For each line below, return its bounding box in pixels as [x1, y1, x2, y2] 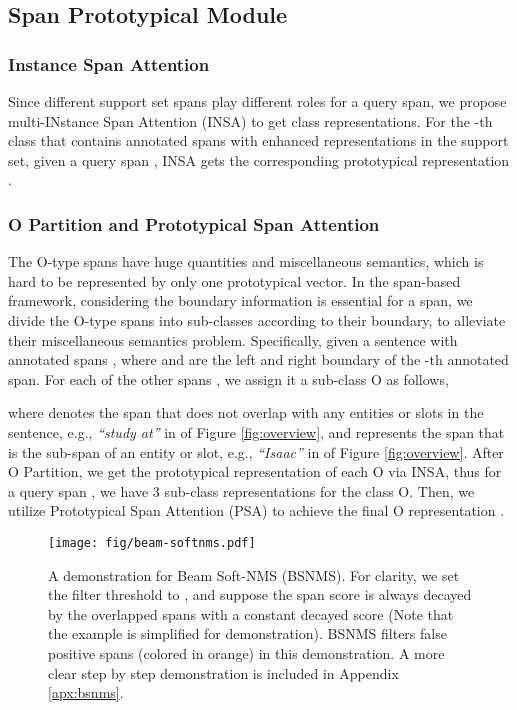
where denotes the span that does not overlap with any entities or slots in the [8, 402, 484, 423]
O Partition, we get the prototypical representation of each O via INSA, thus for [8, 461, 502, 482]
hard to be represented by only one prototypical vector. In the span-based [8, 270, 461, 291]
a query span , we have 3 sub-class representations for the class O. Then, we [8, 480, 475, 501]
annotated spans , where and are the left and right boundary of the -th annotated [8, 349, 509, 370]
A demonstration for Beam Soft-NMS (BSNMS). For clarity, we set [48, 564, 460, 585]
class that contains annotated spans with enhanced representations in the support [8, 130, 509, 151]
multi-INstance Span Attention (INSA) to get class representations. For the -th [8, 110, 493, 131]
